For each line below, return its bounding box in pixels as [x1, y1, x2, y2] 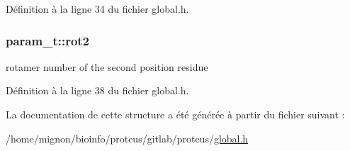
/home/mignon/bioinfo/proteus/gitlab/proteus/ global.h [6, 130, 249, 145]
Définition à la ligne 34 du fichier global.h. [6, 1, 189, 16]
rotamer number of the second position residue [6, 59, 208, 74]
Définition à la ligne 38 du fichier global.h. [6, 83, 189, 98]
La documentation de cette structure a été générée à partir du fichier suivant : [6, 107, 345, 121]
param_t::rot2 [6, 31, 90, 49]
